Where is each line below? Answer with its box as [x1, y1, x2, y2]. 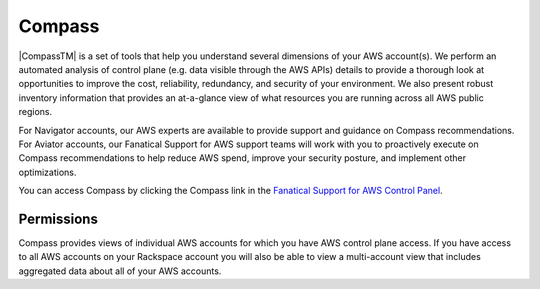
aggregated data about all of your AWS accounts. [18, 265, 222, 277]
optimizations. [18, 166, 77, 178]
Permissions [18, 210, 99, 227]
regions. [18, 106, 53, 118]
